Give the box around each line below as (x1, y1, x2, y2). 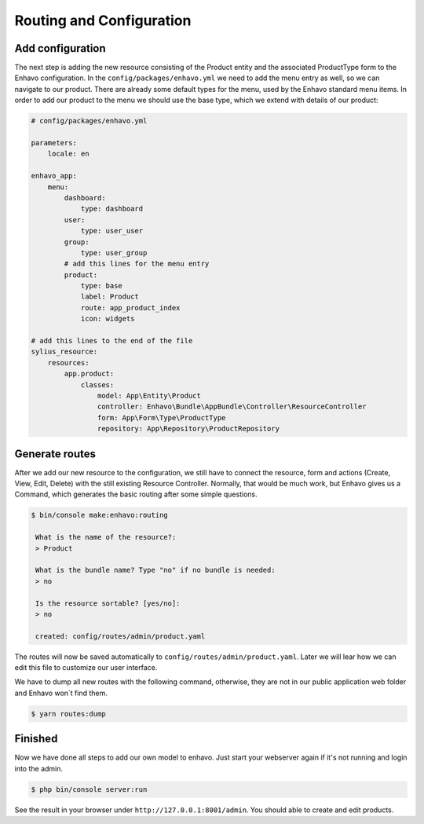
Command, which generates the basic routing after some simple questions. (14, 489, 258, 499)
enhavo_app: (31, 171, 78, 181)
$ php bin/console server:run (31, 785, 148, 793)
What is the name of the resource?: (35, 533, 177, 542)
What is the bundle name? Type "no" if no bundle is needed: (35, 566, 276, 575)
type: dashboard (80, 204, 144, 214)
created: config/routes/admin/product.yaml (35, 632, 206, 640)
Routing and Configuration (14, 12, 192, 29)
